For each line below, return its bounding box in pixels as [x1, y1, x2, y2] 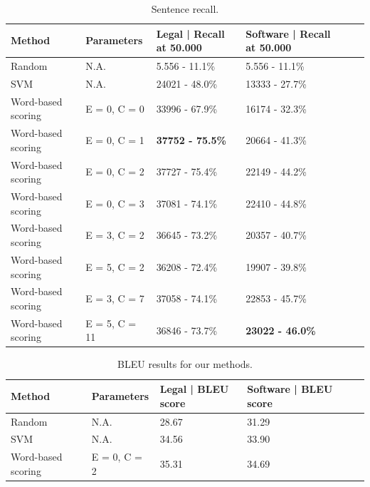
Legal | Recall [156, 26, 225, 41]
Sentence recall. [151, 1, 219, 16]
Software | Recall [245, 26, 331, 41]
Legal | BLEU [159, 381, 229, 396]
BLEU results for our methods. [117, 357, 253, 371]
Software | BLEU [247, 381, 333, 396]
